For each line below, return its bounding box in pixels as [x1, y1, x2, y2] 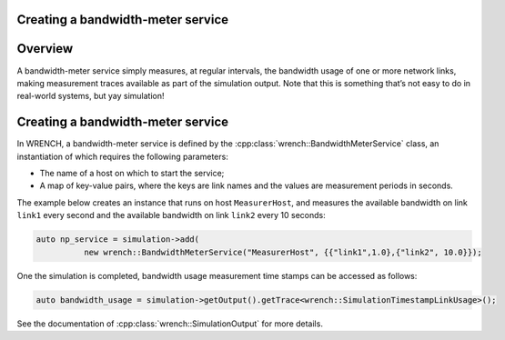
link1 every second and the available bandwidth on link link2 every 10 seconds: [16, 210, 327, 221]
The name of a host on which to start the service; [39, 168, 225, 178]
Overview [16, 41, 74, 56]
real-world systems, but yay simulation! [16, 91, 165, 102]
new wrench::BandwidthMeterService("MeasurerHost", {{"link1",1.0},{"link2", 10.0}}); [83, 246, 482, 257]
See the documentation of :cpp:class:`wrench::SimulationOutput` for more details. [16, 318, 323, 329]
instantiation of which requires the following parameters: [16, 151, 229, 162]
